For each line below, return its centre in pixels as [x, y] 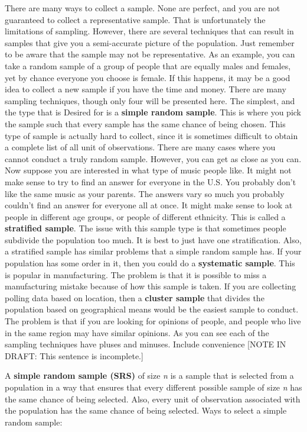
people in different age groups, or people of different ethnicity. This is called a [145, 216]
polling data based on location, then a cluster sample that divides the [135, 297]
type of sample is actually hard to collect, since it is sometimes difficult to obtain [151, 135]
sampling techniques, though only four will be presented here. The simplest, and [150, 100]
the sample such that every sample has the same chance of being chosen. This [145, 123]
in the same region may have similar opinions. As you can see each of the [137, 332]
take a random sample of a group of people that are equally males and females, [148, 65]
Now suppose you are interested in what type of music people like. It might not [148, 170]
